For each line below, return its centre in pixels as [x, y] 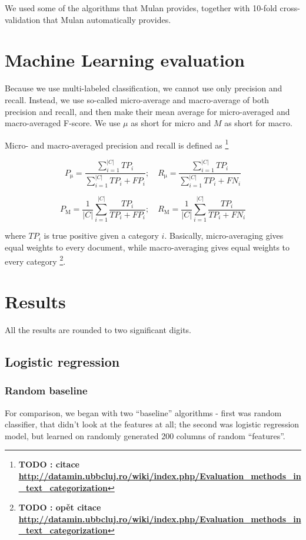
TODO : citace [49, 464]
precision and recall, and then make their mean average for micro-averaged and [147, 111]
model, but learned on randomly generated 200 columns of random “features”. [145, 435]
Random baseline [46, 391]
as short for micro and [171, 123]
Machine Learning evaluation [125, 60]
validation [23, 19]
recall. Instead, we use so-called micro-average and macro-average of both [137, 99]
